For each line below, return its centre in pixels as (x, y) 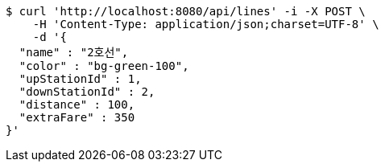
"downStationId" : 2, (87, 92)
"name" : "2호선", (74, 52)
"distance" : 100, (77, 104)
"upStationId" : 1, (80, 79)
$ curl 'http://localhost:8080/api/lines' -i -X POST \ (186, 11)
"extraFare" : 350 (77, 117)
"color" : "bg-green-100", (104, 66)
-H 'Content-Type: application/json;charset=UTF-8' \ (206, 24)
